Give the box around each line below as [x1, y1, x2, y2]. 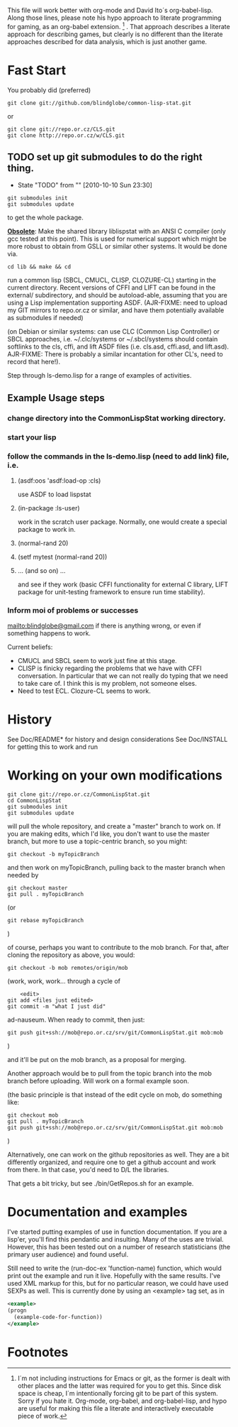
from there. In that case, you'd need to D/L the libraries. [7, 1166, 169, 1174]
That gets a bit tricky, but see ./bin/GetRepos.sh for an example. [7, 1179, 194, 1188]
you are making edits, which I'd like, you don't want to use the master [7, 830, 210, 838]
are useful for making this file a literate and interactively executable [17, 1404, 214, 1413]
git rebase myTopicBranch [7, 917, 84, 924]
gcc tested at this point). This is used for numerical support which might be [7, 234, 227, 244]
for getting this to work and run [7, 743, 98, 751]
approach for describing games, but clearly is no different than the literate [7, 30, 223, 38]
